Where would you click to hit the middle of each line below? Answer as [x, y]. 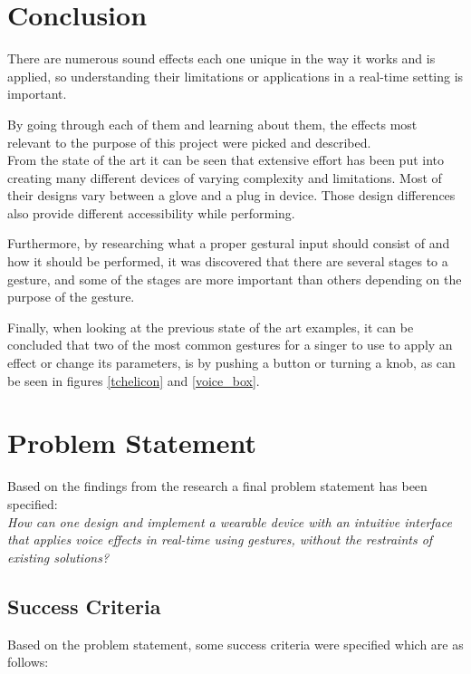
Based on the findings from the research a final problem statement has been [217, 486]
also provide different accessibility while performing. [151, 212]
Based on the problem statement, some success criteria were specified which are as [235, 644]
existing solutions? [58, 557]
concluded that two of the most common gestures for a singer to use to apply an [230, 345]
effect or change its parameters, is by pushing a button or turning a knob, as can [231, 363]
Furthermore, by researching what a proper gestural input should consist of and [229, 243]
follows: [28, 662]
